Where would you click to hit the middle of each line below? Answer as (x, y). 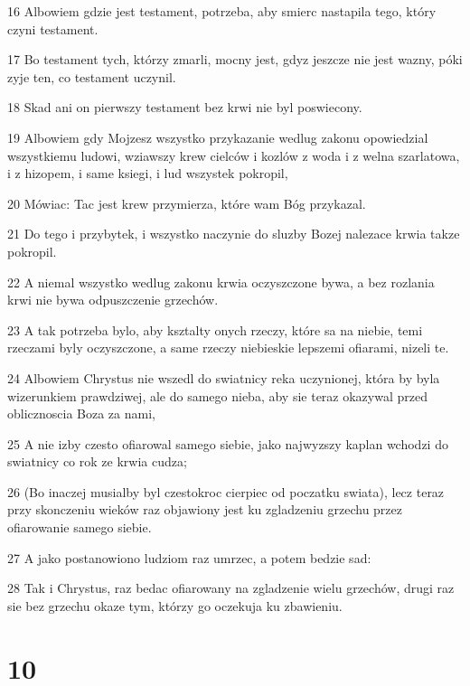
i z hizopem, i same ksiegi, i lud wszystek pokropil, (148, 173)
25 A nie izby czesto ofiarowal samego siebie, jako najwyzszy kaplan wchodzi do (228, 443)
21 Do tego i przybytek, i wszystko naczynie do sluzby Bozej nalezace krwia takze (234, 234)
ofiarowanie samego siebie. (80, 527)
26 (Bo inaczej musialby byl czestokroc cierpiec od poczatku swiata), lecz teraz (226, 491)
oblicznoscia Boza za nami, (81, 413)
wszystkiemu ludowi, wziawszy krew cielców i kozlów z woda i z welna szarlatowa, (234, 155)
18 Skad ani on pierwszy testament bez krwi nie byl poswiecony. (185, 107)
